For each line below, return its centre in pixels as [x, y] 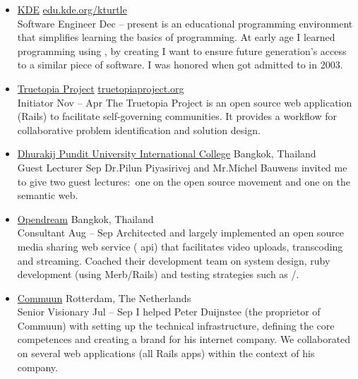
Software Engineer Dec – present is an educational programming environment [185, 23]
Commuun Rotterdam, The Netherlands [104, 297]
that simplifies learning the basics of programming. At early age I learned [176, 37]
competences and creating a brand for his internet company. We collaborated [184, 339]
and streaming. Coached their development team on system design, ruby [174, 260]
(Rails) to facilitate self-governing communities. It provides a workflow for [177, 116]
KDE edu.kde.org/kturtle [72, 9]
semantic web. [48, 195]
